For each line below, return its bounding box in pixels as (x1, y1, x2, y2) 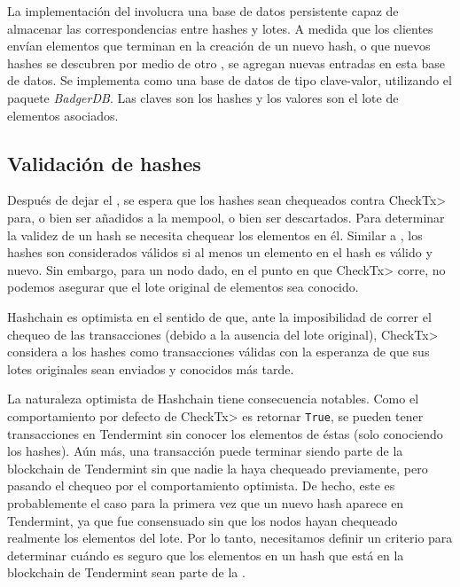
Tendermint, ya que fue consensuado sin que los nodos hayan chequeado (7, 511, 398, 529)
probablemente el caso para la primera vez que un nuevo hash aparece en (7, 493, 404, 512)
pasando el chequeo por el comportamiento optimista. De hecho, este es (7, 476, 395, 495)
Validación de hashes (7, 149, 201, 176)
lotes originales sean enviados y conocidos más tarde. (7, 359, 294, 378)
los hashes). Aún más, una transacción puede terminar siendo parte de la (7, 442, 403, 460)
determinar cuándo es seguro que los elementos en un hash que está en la (7, 545, 404, 564)
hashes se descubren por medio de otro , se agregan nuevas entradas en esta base (7, 53, 445, 72)
